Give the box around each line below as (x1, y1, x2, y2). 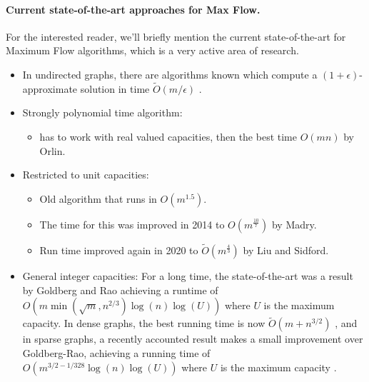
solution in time (80, 81, 150, 96)
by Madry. (271, 216, 317, 231)
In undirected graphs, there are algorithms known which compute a (22, 66, 318, 81)
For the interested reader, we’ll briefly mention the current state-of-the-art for (6, 29, 346, 44)
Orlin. (39, 143, 66, 158)
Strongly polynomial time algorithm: (22, 105, 183, 120)
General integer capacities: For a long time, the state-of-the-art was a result (22, 268, 353, 283)
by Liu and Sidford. (243, 242, 329, 257)
